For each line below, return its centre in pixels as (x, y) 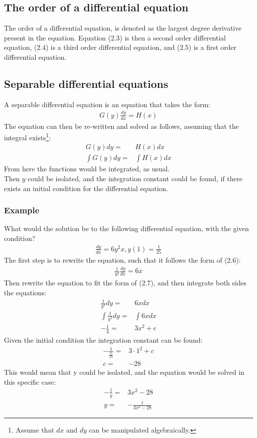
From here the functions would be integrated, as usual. (87, 169)
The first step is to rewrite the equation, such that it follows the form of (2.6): (122, 260)
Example (22, 210)
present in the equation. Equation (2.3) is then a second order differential (115, 37)
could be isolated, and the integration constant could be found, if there (135, 179)
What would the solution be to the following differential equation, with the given (127, 228)
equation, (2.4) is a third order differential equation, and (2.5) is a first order (120, 47)
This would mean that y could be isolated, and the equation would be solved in (124, 372)
